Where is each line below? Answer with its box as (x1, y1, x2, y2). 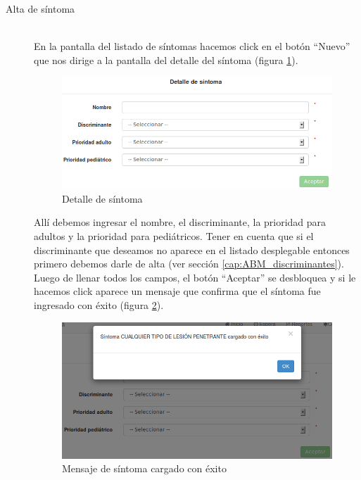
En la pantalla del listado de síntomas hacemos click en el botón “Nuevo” (34, 39, 350, 53)
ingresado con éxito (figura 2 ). (34, 297, 164, 312)
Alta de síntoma (6, 1, 75, 15)
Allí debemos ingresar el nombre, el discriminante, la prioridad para (34, 215, 327, 229)
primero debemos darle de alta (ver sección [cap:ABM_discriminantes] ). (34, 256, 344, 271)
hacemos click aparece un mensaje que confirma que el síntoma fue (34, 284, 321, 298)
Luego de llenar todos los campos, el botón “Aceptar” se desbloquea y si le (34, 270, 356, 284)
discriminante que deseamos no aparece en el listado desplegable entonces (34, 242, 350, 257)
